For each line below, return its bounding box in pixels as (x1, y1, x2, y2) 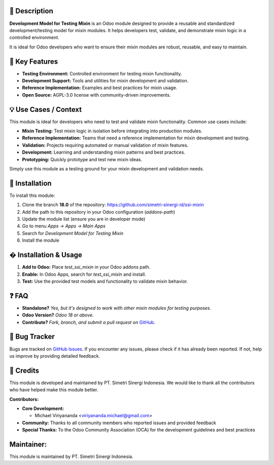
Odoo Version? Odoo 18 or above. (22, 312, 94, 318)
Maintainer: (9, 440, 47, 449)
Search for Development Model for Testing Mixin (22, 230, 124, 236)
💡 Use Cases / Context (9, 105, 82, 114)
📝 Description (9, 7, 53, 15)
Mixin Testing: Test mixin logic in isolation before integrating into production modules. (22, 128, 202, 134)
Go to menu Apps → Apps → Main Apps (22, 223, 106, 229)
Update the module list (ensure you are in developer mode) (22, 216, 146, 222)
